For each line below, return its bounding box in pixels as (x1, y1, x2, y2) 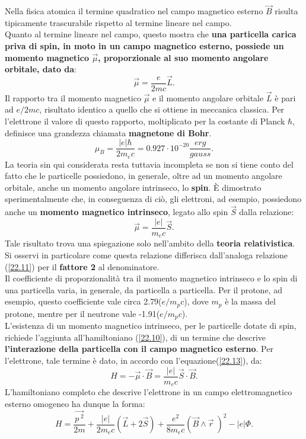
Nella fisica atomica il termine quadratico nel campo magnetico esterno (5, 5, 263, 17)
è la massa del (225, 295, 276, 307)
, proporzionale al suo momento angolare (98, 51, 269, 63)
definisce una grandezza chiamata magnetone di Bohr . (5, 126, 212, 139)
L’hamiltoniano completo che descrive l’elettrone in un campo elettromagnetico (5, 386, 292, 398)
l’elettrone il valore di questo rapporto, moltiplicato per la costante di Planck (5, 115, 285, 127)
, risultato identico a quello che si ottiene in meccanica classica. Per (39, 103, 285, 116)
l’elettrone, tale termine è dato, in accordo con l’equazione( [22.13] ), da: (5, 354, 262, 367)
